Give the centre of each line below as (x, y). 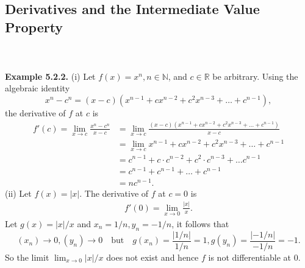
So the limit (27, 257)
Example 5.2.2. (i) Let (50, 76)
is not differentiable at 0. (254, 257)
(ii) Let (18, 193)
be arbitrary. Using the (255, 76)
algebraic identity (38, 88)
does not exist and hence (152, 257)
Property (34, 26)
